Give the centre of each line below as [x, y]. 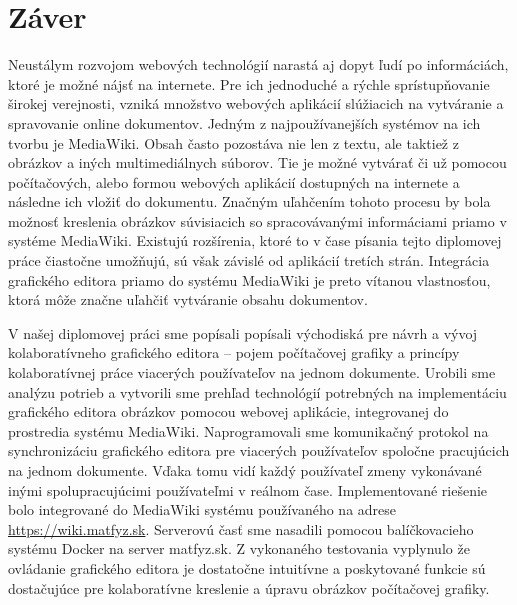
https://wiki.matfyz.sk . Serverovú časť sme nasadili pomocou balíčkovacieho [241, 528]
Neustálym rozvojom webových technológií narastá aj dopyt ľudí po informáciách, [258, 64]
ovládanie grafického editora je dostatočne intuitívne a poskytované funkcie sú [247, 567]
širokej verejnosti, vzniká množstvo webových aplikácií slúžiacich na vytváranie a [256, 103]
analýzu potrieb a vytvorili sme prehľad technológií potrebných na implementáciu [257, 391]
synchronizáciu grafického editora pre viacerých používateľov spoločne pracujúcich [259, 450]
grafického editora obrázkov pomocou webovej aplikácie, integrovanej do [228, 411]
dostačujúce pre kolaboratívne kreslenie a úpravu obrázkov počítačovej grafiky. [249, 587]
